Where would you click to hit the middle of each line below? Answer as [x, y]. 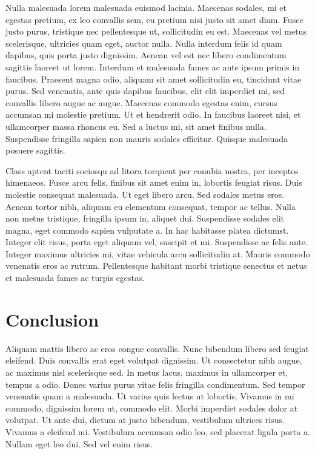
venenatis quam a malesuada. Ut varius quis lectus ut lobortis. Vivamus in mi [150, 396]
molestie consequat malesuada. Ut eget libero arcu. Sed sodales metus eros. [145, 194]
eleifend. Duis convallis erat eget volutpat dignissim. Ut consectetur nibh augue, [154, 360]
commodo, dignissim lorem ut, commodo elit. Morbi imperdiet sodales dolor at [152, 408]
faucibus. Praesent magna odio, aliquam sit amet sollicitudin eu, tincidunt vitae [154, 79]
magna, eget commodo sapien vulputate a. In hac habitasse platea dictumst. [147, 230]
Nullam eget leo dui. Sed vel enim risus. [79, 443]
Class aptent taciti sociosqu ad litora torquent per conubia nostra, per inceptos [152, 170]
